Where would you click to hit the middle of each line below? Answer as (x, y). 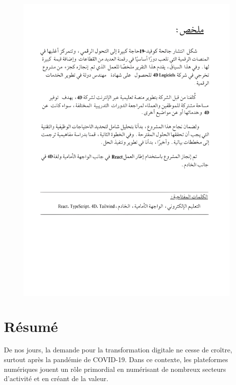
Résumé (31, 326)
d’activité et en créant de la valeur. (56, 378)
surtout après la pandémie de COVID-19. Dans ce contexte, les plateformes (116, 359)
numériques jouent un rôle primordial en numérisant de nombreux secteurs (115, 369)
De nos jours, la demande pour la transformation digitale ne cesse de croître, (118, 350)
